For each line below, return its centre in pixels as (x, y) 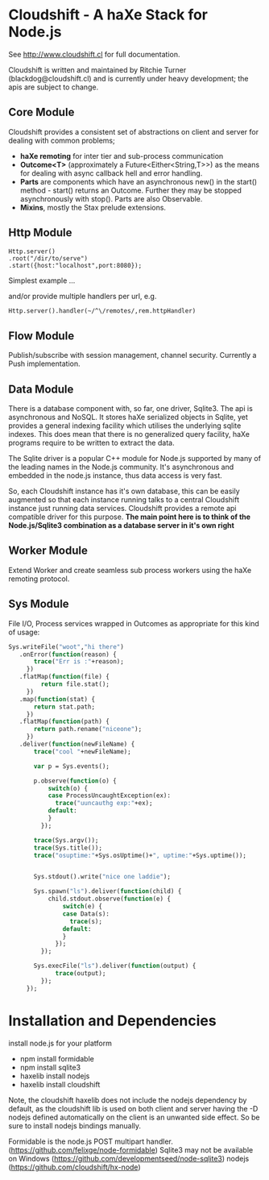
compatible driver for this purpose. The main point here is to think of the (130, 517)
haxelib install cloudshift (60, 1084)
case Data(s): (86, 914)
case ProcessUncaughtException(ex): (110, 796)
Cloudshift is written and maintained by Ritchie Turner (97, 69)
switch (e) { (83, 907)
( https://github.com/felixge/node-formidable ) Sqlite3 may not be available (131, 1149)
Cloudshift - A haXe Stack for (108, 15)
